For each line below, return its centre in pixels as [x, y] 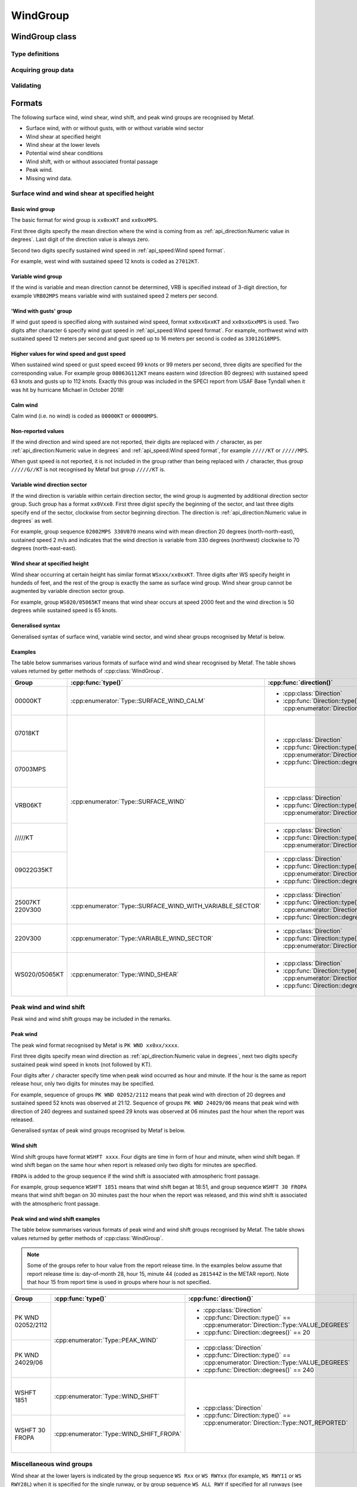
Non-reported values [38, 431]
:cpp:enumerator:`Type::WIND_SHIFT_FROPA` [118, 1434]
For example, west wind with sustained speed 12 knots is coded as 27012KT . [105, 261]
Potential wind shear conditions [65, 153]
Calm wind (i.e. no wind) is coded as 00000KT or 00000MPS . [84, 416]
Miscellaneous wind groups [52, 1464]
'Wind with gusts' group [42, 311]
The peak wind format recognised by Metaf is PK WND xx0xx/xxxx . [95, 1045]
